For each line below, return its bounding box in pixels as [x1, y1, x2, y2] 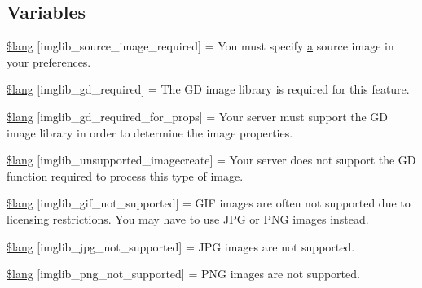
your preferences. [7, 53, 91, 70]
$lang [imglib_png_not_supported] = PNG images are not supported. [7, 265, 360, 282]
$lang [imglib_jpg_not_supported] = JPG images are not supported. [7, 238, 355, 255]
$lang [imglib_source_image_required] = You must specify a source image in [7, 37, 394, 55]
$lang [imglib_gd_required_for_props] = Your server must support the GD [7, 107, 389, 124]
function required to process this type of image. [7, 167, 244, 184]
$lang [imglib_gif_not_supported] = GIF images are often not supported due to [7, 194, 411, 212]
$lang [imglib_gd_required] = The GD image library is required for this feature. [7, 81, 410, 98]
